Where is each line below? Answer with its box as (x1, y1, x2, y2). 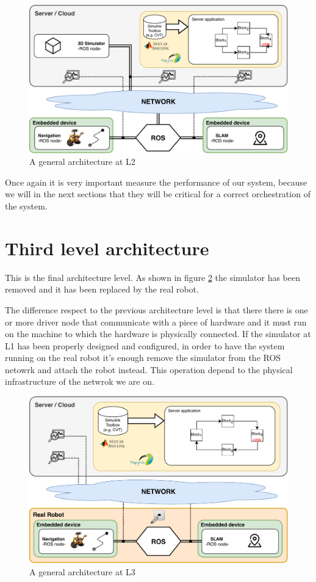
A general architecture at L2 (29, 155, 135, 168)
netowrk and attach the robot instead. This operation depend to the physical (5, 363, 293, 376)
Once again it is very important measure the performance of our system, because (5, 175, 307, 188)
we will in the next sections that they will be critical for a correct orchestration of (5, 187, 311, 200)
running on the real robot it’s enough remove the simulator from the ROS (5, 351, 281, 364)
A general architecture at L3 (29, 565, 135, 578)
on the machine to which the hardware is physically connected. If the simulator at (5, 327, 311, 340)
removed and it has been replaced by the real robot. (5, 283, 199, 296)
